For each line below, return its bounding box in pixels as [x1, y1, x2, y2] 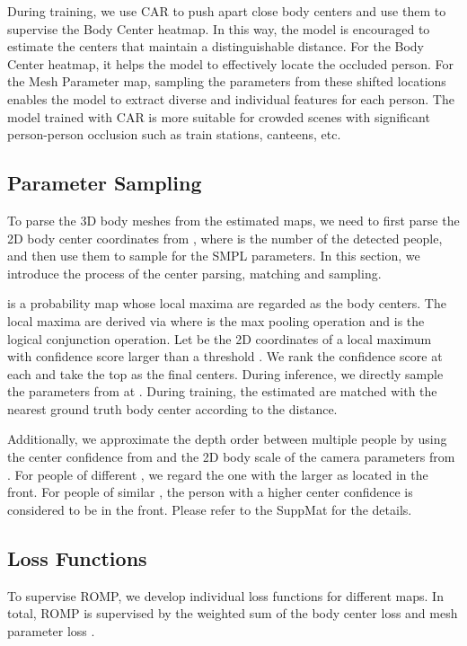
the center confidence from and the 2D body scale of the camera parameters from [7, 447, 455, 466]
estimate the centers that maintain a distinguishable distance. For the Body [7, 37, 425, 56]
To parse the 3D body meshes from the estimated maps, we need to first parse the [7, 210, 460, 229]
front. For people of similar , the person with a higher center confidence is [7, 482, 413, 501]
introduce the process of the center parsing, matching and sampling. [7, 263, 382, 282]
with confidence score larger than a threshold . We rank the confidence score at [7, 347, 443, 366]
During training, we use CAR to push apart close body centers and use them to [7, 2, 446, 20]
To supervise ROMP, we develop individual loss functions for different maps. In [7, 586, 444, 605]
